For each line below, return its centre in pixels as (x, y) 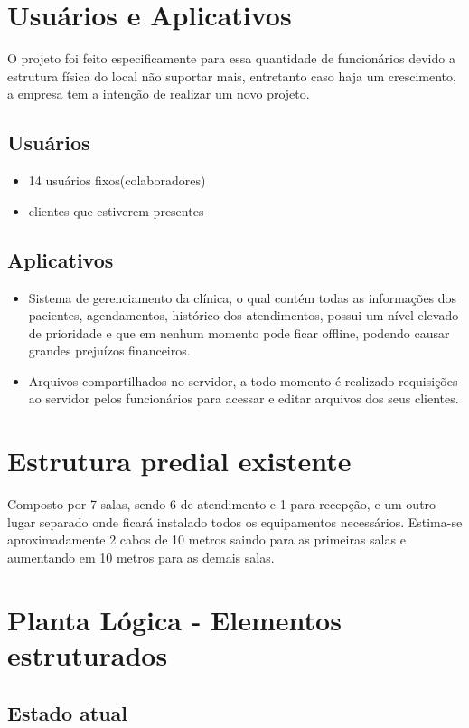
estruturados (88, 654)
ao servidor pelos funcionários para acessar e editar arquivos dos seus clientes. (244, 398)
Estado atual (68, 712)
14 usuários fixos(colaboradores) (117, 180)
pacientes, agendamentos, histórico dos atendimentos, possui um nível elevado (244, 315)
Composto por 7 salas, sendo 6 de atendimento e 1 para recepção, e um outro (222, 504)
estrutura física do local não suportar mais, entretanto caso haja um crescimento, (232, 76)
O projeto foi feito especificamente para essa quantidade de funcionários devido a (231, 58)
